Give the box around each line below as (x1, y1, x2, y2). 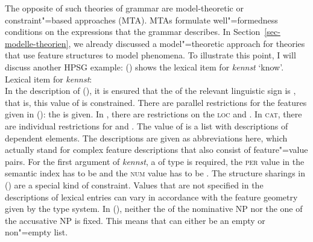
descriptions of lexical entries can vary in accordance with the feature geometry (5, 190, 298, 203)
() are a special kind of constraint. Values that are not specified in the (5, 178, 264, 191)
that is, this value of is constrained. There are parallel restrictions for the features (5, 96, 307, 108)
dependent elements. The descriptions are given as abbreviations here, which (5, 131, 288, 144)
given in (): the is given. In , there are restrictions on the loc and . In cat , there (5, 108, 302, 120)
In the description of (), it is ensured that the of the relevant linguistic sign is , (5, 84, 296, 97)
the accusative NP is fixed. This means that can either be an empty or (5, 214, 265, 226)
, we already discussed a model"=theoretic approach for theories (68, 37, 305, 49)
